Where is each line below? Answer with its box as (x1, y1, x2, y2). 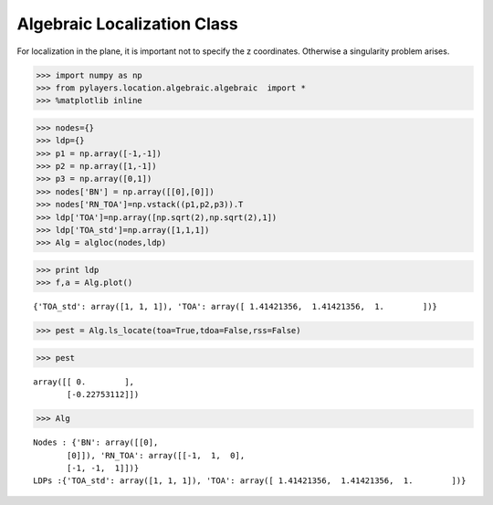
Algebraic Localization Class (16, 14, 238, 34)
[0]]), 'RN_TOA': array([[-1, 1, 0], (67, 450, 246, 460)
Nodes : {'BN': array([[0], (33, 437, 159, 447)
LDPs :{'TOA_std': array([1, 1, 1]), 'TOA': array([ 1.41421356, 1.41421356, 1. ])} (33, 476, 467, 486)
